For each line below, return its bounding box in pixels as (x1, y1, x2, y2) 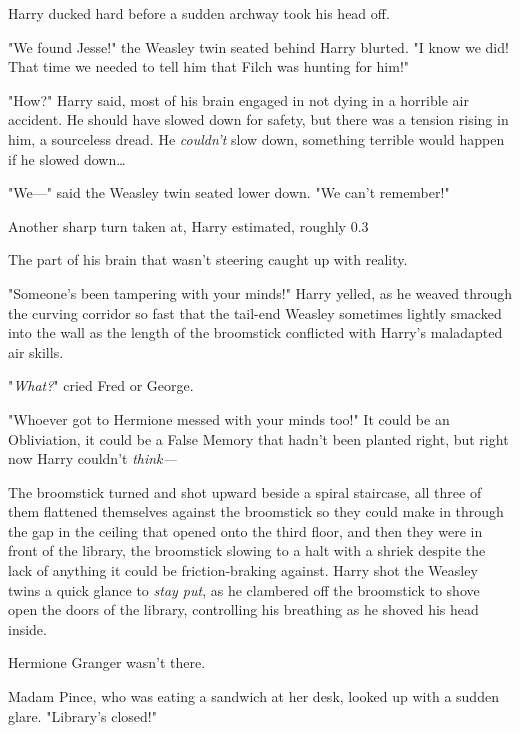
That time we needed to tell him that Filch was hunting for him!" (8, 56, 410, 77)
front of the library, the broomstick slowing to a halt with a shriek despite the (8, 540, 486, 561)
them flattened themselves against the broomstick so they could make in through (8, 501, 504, 522)
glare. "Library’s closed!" (8, 705, 158, 726)
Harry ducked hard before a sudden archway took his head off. (8, 3, 390, 23)
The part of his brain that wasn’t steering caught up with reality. (8, 249, 408, 270)
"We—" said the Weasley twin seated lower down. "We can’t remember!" (8, 182, 450, 203)
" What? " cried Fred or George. (8, 375, 194, 396)
